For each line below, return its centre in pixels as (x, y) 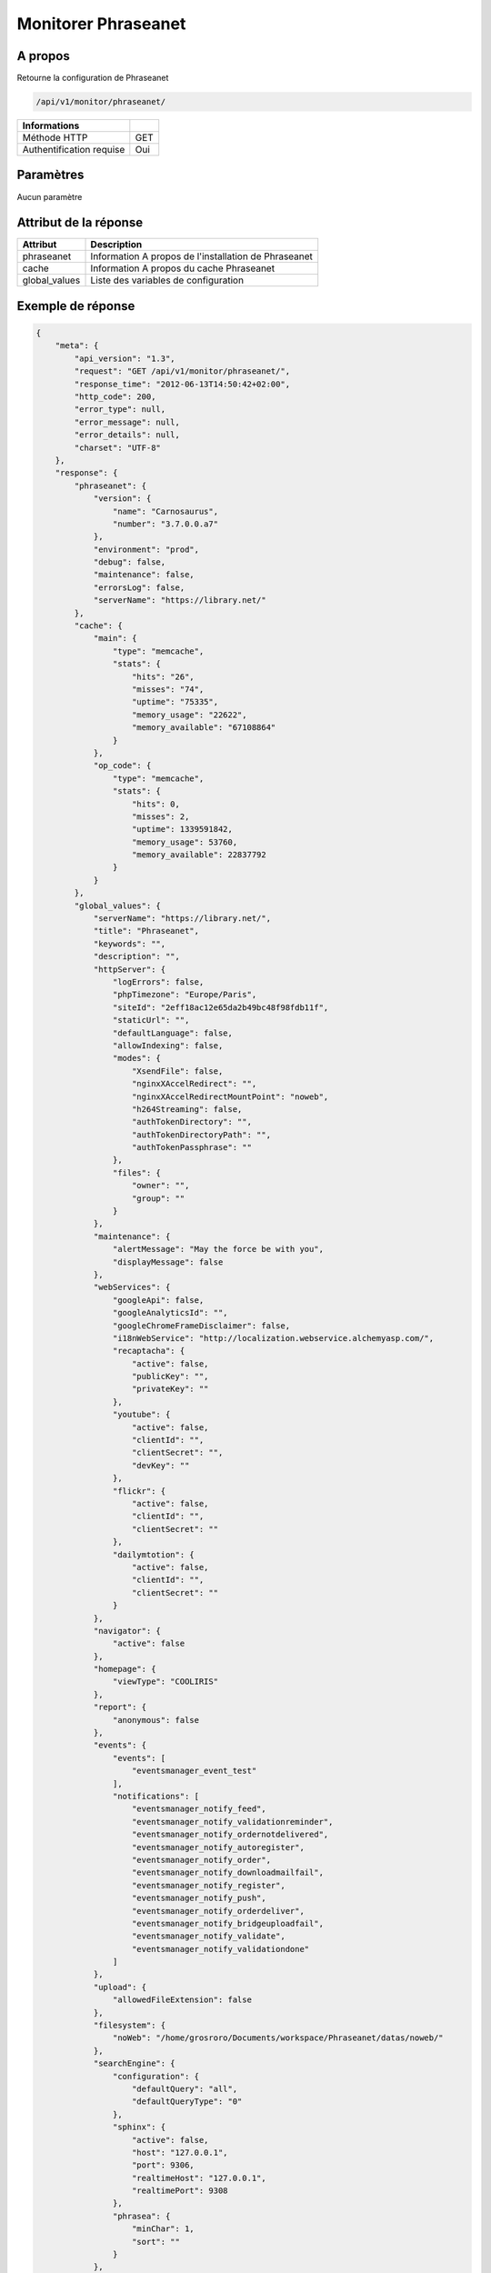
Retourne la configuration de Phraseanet (93, 78)
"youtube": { (141, 1415)
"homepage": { (125, 1669)
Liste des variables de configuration (167, 280)
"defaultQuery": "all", (185, 2088)
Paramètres (50, 175)
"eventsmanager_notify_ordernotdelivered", (230, 1835)
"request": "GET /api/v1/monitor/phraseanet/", (182, 371)
